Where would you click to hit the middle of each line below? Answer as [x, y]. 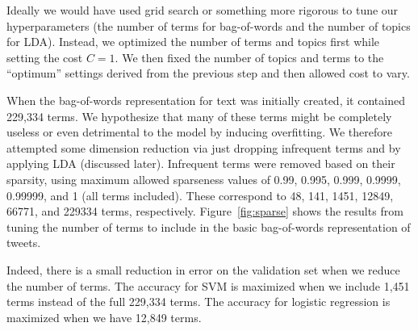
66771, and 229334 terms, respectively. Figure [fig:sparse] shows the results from [205, 211]
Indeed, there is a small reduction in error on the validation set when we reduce [203, 269]
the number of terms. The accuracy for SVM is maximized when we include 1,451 [208, 285]
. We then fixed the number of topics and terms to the [249, 57]
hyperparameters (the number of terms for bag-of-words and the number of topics [209, 25]
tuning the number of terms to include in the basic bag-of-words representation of [209, 226]
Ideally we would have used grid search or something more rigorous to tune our [203, 10]
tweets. [24, 243]
